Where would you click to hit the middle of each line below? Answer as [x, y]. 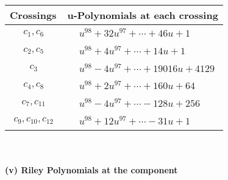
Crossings [33, 15]
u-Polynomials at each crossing [143, 15]
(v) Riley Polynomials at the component [91, 170]
